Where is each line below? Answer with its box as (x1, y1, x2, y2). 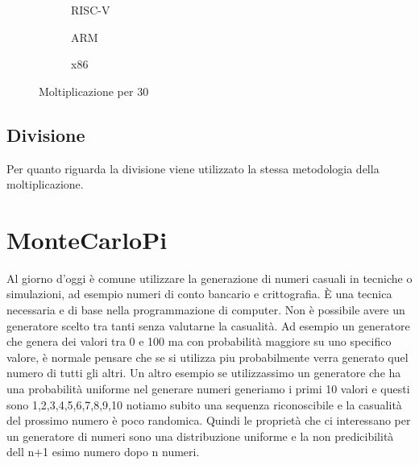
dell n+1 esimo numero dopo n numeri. (6, 443, 200, 460)
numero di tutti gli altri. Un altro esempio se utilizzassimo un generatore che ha (6, 364, 401, 381)
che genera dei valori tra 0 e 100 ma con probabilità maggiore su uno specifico (6, 333, 392, 350)
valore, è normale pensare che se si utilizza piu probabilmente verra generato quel (6, 348, 409, 365)
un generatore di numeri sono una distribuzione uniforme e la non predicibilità (6, 427, 394, 444)
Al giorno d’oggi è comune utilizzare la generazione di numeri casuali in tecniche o (6, 269, 413, 286)
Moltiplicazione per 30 (39, 82, 149, 99)
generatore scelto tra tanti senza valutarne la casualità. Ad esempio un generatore (6, 317, 410, 334)
